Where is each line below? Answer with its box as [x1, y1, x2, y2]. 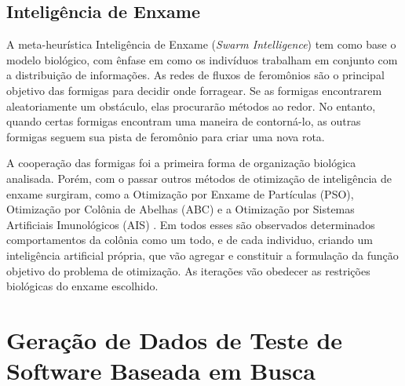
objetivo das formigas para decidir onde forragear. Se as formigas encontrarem [6, 82, 382, 98]
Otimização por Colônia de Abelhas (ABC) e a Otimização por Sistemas [6, 201, 355, 217]
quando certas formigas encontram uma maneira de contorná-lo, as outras [6, 113, 361, 129]
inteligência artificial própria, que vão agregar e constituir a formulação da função [6, 246, 399, 263]
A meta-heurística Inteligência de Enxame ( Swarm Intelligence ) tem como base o [6, 36, 396, 53]
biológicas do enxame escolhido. [6, 278, 159, 294]
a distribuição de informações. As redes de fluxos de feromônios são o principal [6, 67, 385, 83]
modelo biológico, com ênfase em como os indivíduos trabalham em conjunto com [6, 51, 398, 67]
